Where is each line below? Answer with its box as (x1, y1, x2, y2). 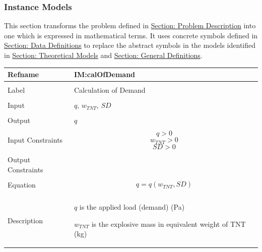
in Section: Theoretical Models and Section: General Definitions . (4, 50, 203, 60)
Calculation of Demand (74, 85, 146, 95)
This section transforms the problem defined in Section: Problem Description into (4, 20, 256, 31)
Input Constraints (8, 135, 63, 145)
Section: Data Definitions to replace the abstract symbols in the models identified (4, 40, 256, 50)
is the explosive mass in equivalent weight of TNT (91, 218, 246, 229)
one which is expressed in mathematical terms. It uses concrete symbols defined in (4, 30, 258, 40)
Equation (8, 179, 36, 190)
